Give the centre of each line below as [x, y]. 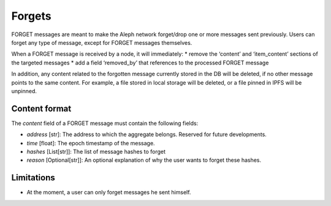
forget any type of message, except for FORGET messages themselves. [102, 42]
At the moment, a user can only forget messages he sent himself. [109, 193]
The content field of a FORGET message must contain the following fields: [105, 123]
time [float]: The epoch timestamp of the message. [91, 143]
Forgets [31, 16]
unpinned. [24, 91]
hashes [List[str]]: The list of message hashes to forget [96, 151]
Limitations [33, 178]
